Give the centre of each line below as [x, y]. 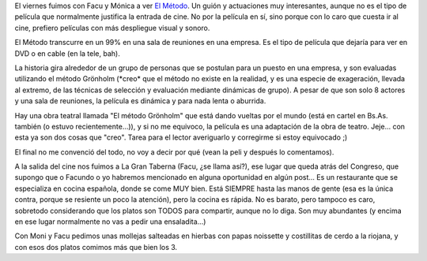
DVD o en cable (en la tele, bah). [67, 53]
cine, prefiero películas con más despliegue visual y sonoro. [112, 28]
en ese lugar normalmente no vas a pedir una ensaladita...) [110, 222]
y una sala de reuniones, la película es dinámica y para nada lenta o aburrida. [140, 101]
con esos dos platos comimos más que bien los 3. [96, 247]
